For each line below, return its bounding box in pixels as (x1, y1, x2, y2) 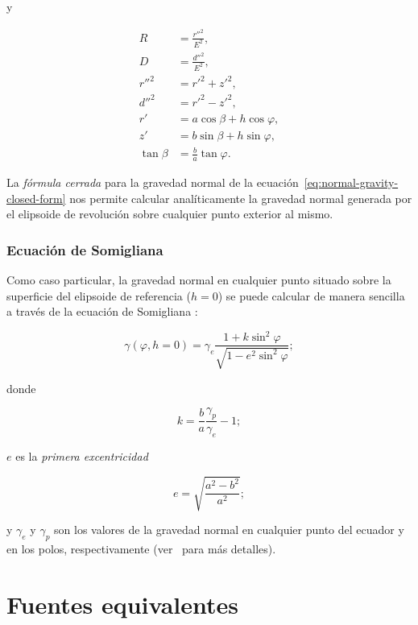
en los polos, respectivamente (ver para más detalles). (6, 540, 276, 557)
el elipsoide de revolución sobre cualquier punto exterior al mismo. (6, 205, 333, 222)
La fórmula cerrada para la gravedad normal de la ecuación (6, 174, 299, 191)
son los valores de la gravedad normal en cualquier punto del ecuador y (54, 521, 404, 538)
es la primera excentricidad (15, 448, 148, 465)
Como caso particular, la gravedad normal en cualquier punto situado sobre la (6, 271, 391, 288)
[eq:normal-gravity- (304, 174, 399, 191)
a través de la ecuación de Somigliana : (6, 303, 198, 320)
